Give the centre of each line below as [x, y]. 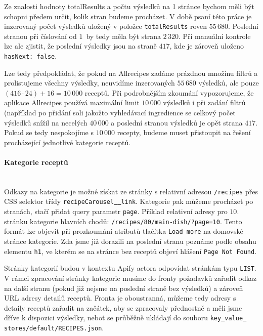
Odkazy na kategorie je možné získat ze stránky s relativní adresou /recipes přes [131, 191]
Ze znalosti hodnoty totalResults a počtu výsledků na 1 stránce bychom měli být [129, 6]
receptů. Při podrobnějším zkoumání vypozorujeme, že [169, 92]
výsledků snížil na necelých [46, 122]
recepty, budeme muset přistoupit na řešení [184, 132]
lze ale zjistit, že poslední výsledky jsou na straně [80, 46]
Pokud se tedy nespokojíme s [49, 132]
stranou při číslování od [40, 36]
